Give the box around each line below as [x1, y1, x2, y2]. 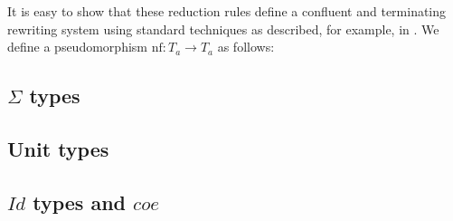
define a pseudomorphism [7, 37, 147, 56]
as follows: [217, 37, 275, 56]
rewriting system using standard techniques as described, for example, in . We [7, 19, 439, 38]
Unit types [7, 134, 109, 162]
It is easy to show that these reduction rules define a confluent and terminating [7, 2, 447, 20]
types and [33, 187, 126, 216]
